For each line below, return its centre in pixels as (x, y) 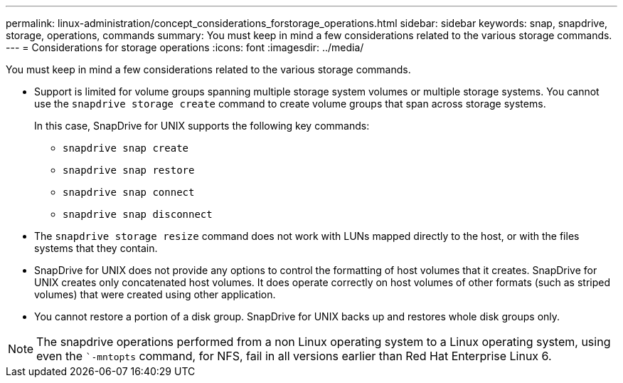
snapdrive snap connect (129, 192)
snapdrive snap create (126, 148)
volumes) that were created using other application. (155, 294)
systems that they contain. (96, 248)
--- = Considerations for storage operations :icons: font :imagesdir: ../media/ (185, 47)
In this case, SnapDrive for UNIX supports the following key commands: (202, 126)
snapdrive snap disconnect (138, 214)
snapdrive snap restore (129, 170)
